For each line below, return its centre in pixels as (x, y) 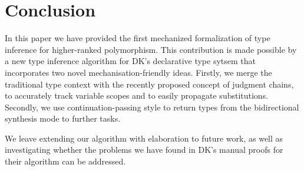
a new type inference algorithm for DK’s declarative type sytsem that (130, 61)
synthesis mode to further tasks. (63, 118)
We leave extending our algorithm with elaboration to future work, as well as (144, 138)
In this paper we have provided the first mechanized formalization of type (138, 38)
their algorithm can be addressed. (65, 161)
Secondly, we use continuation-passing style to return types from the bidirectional (152, 107)
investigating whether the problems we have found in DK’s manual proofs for (144, 150)
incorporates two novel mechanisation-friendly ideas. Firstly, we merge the (138, 72)
